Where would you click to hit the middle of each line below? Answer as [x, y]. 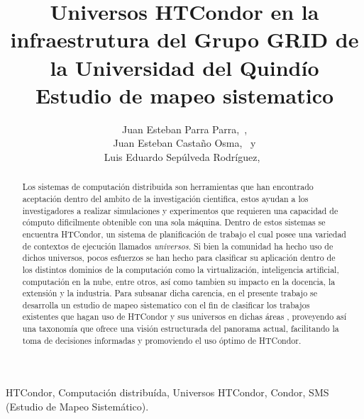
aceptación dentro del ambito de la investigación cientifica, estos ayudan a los [165, 198]
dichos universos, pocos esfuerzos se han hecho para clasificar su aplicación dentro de [179, 258]
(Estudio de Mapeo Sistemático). [77, 407]
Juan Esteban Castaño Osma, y [184, 143]
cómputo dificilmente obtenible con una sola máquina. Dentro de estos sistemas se [174, 222]
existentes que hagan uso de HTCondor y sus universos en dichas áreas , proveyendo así [184, 317]
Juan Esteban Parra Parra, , [184, 129]
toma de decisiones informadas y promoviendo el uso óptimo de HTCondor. [162, 340]
